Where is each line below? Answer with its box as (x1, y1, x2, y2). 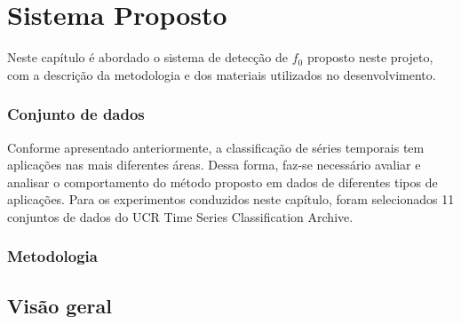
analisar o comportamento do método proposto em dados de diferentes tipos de (7, 172, 438, 191)
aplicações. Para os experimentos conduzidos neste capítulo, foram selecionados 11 (7, 190, 455, 209)
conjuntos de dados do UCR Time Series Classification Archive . (7, 207, 354, 225)
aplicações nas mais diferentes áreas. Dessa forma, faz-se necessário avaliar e (7, 155, 421, 174)
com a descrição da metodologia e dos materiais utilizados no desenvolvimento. (7, 65, 436, 83)
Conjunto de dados (7, 103, 145, 125)
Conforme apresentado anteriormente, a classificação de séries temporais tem (7, 138, 425, 156)
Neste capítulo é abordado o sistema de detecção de (7, 48, 288, 67)
